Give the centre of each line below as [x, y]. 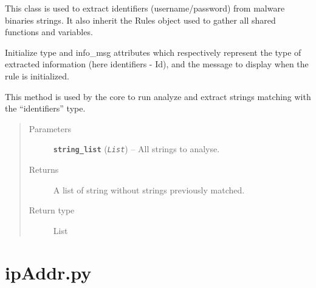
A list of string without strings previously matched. [149, 189]
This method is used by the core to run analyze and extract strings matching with [158, 96]
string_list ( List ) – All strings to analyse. [136, 149]
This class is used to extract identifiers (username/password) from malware [145, 8]
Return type [52, 210]
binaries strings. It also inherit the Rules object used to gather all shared [140, 20]
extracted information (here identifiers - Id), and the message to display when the [157, 64]
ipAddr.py [48, 272]
